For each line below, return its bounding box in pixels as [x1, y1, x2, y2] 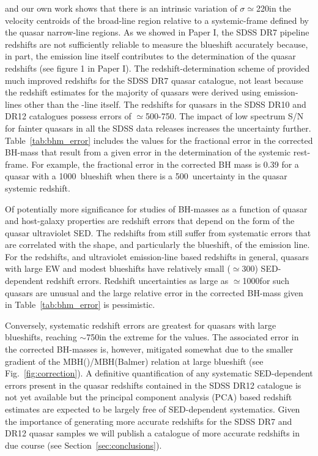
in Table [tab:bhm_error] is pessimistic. [5, 298, 155, 311]
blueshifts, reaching [5, 331, 77, 343]
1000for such [242, 274, 289, 287]
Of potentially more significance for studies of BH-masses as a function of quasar [5, 202, 308, 215]
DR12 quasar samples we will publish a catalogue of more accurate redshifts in [5, 427, 300, 439]
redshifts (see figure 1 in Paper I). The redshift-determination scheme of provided [5, 61, 310, 74]
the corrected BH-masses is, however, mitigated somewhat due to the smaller [5, 343, 294, 356]
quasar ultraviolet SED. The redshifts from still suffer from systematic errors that [5, 226, 311, 239]
